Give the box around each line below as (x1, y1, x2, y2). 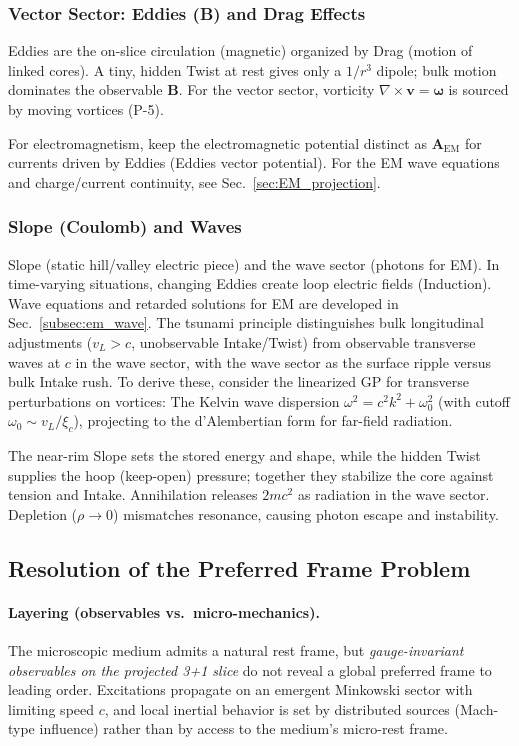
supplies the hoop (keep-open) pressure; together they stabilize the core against (8, 464, 494, 485)
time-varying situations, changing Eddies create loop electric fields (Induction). (8, 273, 492, 294)
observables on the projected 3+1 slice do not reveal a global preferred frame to (8, 659, 492, 680)
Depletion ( (8, 503, 78, 524)
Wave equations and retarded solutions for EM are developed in (8, 292, 399, 313)
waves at (8, 351, 61, 372)
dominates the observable (8, 79, 163, 100)
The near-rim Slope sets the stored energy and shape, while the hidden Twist (8, 445, 481, 466)
